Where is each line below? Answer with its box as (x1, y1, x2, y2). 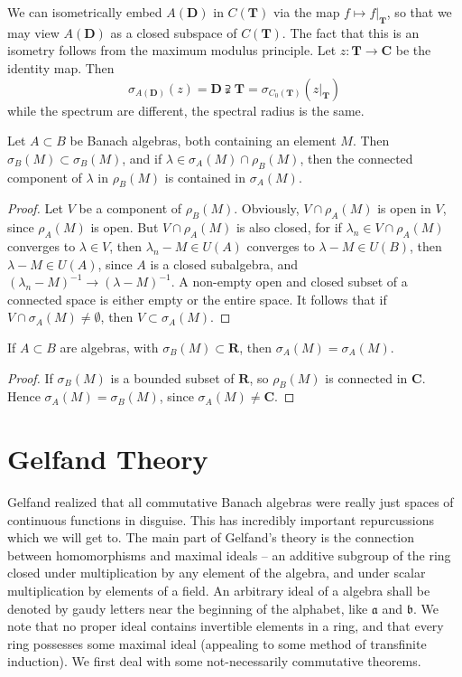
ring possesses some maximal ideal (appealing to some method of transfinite (7, 634, 427, 653)
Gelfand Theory (7, 440, 208, 477)
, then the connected (300, 148, 413, 167)
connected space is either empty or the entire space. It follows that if (7, 289, 387, 308)
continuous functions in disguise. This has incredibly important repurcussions (7, 510, 435, 529)
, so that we (386, 3, 452, 21)
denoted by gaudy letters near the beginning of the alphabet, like (7, 598, 368, 617)
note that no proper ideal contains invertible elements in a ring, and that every (7, 616, 444, 635)
